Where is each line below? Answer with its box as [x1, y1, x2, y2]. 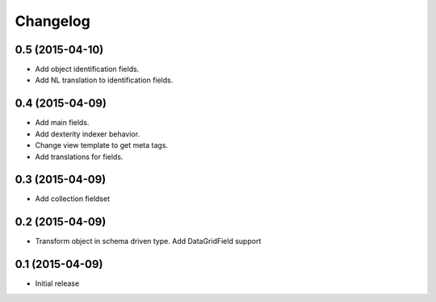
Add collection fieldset [35, 194, 111, 203]
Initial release [35, 279, 80, 288]
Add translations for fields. [35, 152, 124, 161]
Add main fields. [35, 118, 90, 128]
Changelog [15, 12, 90, 30]
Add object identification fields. [35, 65, 140, 74]
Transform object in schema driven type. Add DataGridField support [35, 237, 262, 246]
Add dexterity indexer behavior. [35, 129, 140, 139]
